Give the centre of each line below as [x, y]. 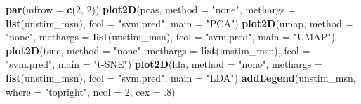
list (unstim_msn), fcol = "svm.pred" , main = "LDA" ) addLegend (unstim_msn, [181, 77]
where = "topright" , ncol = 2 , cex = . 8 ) [91, 91]
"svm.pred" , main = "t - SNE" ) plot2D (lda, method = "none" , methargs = [164, 64]
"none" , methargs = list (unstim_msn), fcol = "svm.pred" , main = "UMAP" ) [171, 37]
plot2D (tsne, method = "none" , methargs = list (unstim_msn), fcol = [158, 50]
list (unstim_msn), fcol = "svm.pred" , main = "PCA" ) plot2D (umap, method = [179, 23]
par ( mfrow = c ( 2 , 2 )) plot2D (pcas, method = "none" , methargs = [151, 9]
